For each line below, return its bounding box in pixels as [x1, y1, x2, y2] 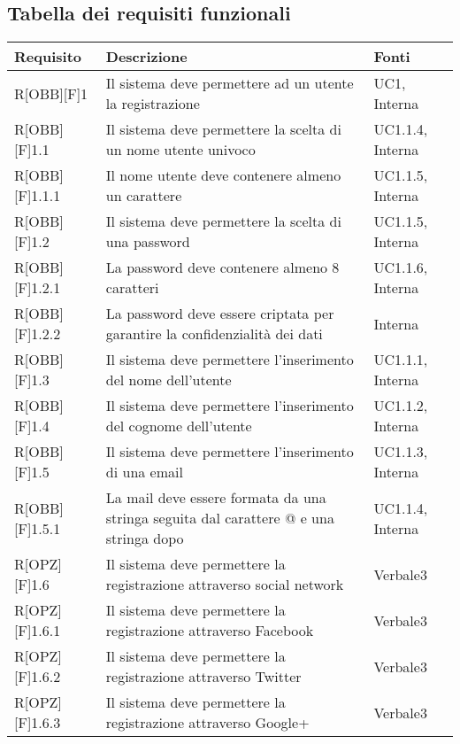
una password [105, 231, 190, 252]
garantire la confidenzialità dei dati [105, 323, 323, 345]
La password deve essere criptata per [105, 303, 334, 324]
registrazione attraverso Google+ [105, 712, 310, 733]
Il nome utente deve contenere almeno [105, 165, 341, 186]
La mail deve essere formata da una [105, 487, 326, 508]
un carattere [105, 185, 182, 206]
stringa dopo [105, 528, 184, 549]
